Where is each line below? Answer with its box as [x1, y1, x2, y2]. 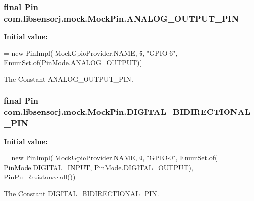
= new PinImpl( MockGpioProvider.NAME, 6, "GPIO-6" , [4, 47, 178, 58]
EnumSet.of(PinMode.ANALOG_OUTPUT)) [4, 57, 142, 67]
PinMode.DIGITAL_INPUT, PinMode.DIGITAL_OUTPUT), [4, 162, 193, 172]
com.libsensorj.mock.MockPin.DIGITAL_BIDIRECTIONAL [4, 106, 251, 118]
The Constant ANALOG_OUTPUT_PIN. [4, 73, 133, 84]
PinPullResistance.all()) [4, 172, 76, 182]
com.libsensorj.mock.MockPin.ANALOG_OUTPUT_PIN [4, 12, 239, 24]
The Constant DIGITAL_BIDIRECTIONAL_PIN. [4, 188, 159, 198]
